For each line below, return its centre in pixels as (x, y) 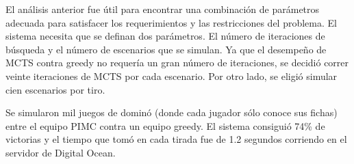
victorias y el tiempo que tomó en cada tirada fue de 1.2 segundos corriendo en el (176, 139)
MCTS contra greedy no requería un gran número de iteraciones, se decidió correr (177, 63)
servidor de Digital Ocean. (61, 152)
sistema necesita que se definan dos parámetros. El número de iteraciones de (165, 36)
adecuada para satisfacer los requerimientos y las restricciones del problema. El (171, 22)
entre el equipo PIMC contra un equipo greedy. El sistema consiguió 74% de (165, 125)
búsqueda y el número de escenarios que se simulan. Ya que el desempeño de (166, 49)
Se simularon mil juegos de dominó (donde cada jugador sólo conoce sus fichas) (172, 112)
